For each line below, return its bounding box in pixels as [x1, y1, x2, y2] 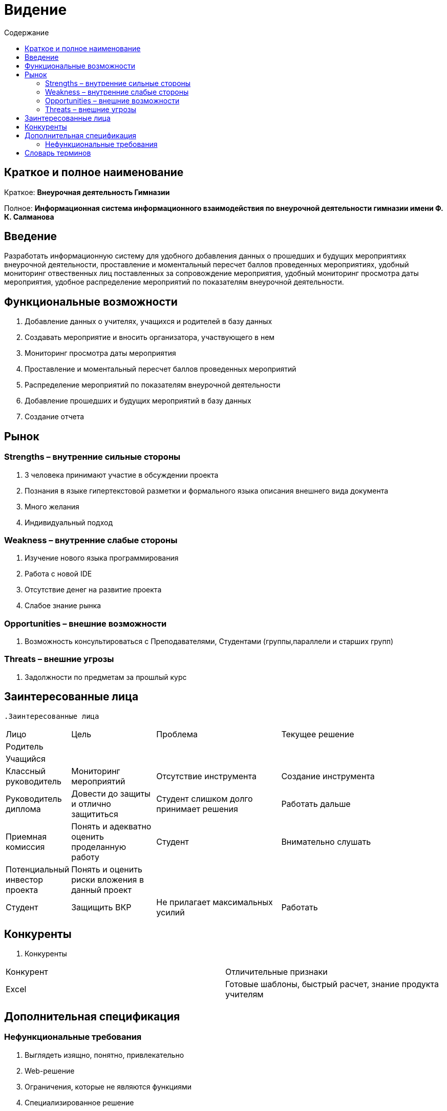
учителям [225, 989, 264, 1000]
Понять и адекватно [71, 821, 152, 831]
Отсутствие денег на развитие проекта [25, 585, 162, 594]
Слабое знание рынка [25, 601, 101, 610]
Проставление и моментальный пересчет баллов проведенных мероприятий [25, 365, 296, 374]
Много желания [25, 502, 79, 511]
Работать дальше [281, 798, 351, 809]
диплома [6, 803, 41, 814]
